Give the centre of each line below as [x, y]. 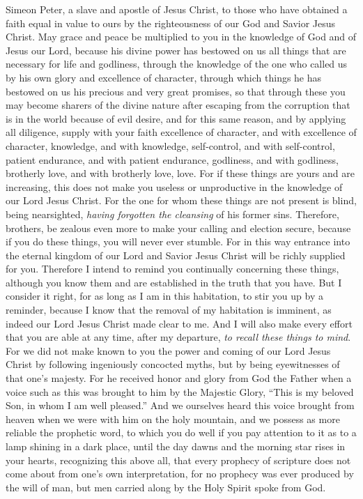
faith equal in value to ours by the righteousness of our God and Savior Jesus [171, 23]
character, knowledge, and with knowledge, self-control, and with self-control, [170, 145]
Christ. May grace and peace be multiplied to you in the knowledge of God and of [181, 37]
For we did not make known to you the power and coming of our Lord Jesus [168, 350]
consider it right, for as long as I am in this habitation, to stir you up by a [164, 296]
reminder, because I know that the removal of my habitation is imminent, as [169, 310]
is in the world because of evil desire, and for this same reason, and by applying [176, 118]
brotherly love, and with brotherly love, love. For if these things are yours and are [180, 173]
